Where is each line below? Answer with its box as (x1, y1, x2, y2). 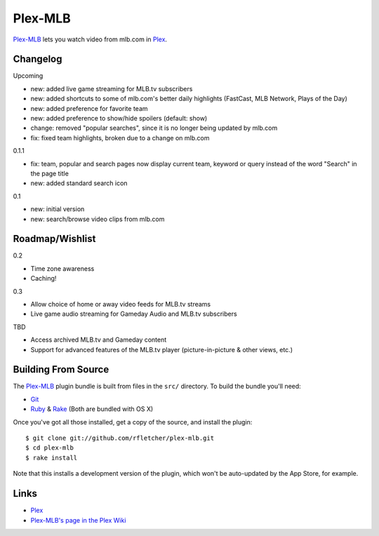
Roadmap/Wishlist (13, 233, 96, 245)
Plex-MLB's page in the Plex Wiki (30, 516, 126, 524)
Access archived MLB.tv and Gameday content (30, 335, 167, 344)
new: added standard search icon (30, 179, 128, 187)
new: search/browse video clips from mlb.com (30, 215, 165, 223)
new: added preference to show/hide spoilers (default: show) (30, 114, 208, 123)
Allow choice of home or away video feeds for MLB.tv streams (30, 300, 211, 308)
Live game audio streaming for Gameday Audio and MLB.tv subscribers (30, 309, 238, 319)
